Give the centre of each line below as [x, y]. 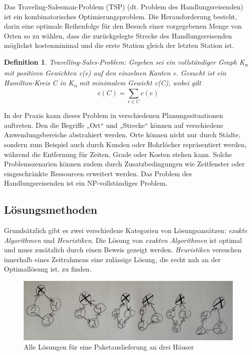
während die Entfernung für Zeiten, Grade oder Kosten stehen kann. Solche [118, 154]
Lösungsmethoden [51, 210]
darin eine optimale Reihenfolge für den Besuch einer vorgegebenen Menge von [123, 26]
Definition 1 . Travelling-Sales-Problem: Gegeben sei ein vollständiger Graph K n [126, 62]
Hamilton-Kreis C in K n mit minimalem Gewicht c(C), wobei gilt [103, 83]
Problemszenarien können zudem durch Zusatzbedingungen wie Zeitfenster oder [125, 164]
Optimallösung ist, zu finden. [48, 269]
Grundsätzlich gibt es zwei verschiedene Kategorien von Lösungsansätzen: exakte [126, 230]
